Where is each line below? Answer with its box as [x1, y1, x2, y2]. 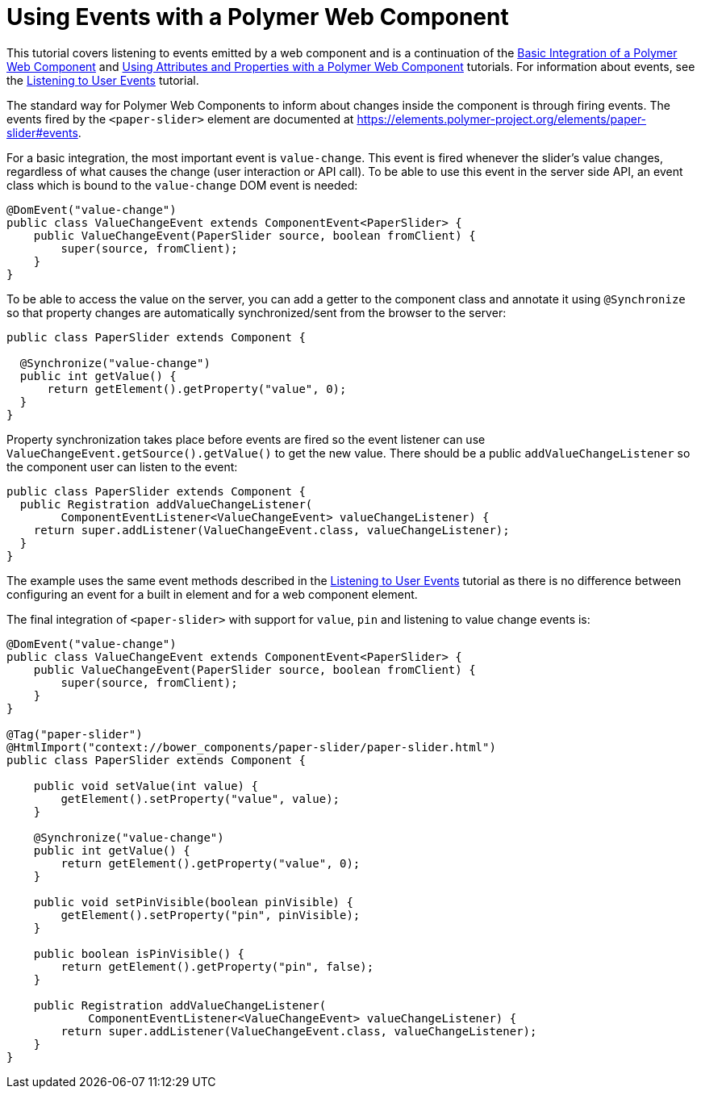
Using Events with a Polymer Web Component [6, 3, 509, 31]
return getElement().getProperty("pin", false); [61, 959, 374, 973]
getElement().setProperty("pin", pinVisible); [61, 908, 361, 922]
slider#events [6, 125, 78, 140]
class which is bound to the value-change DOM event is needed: [6, 178, 358, 192]
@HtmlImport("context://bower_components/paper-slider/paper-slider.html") [6, 740, 496, 754]
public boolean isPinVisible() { [33, 947, 245, 960]
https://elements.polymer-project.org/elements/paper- [357, 111, 647, 126]
